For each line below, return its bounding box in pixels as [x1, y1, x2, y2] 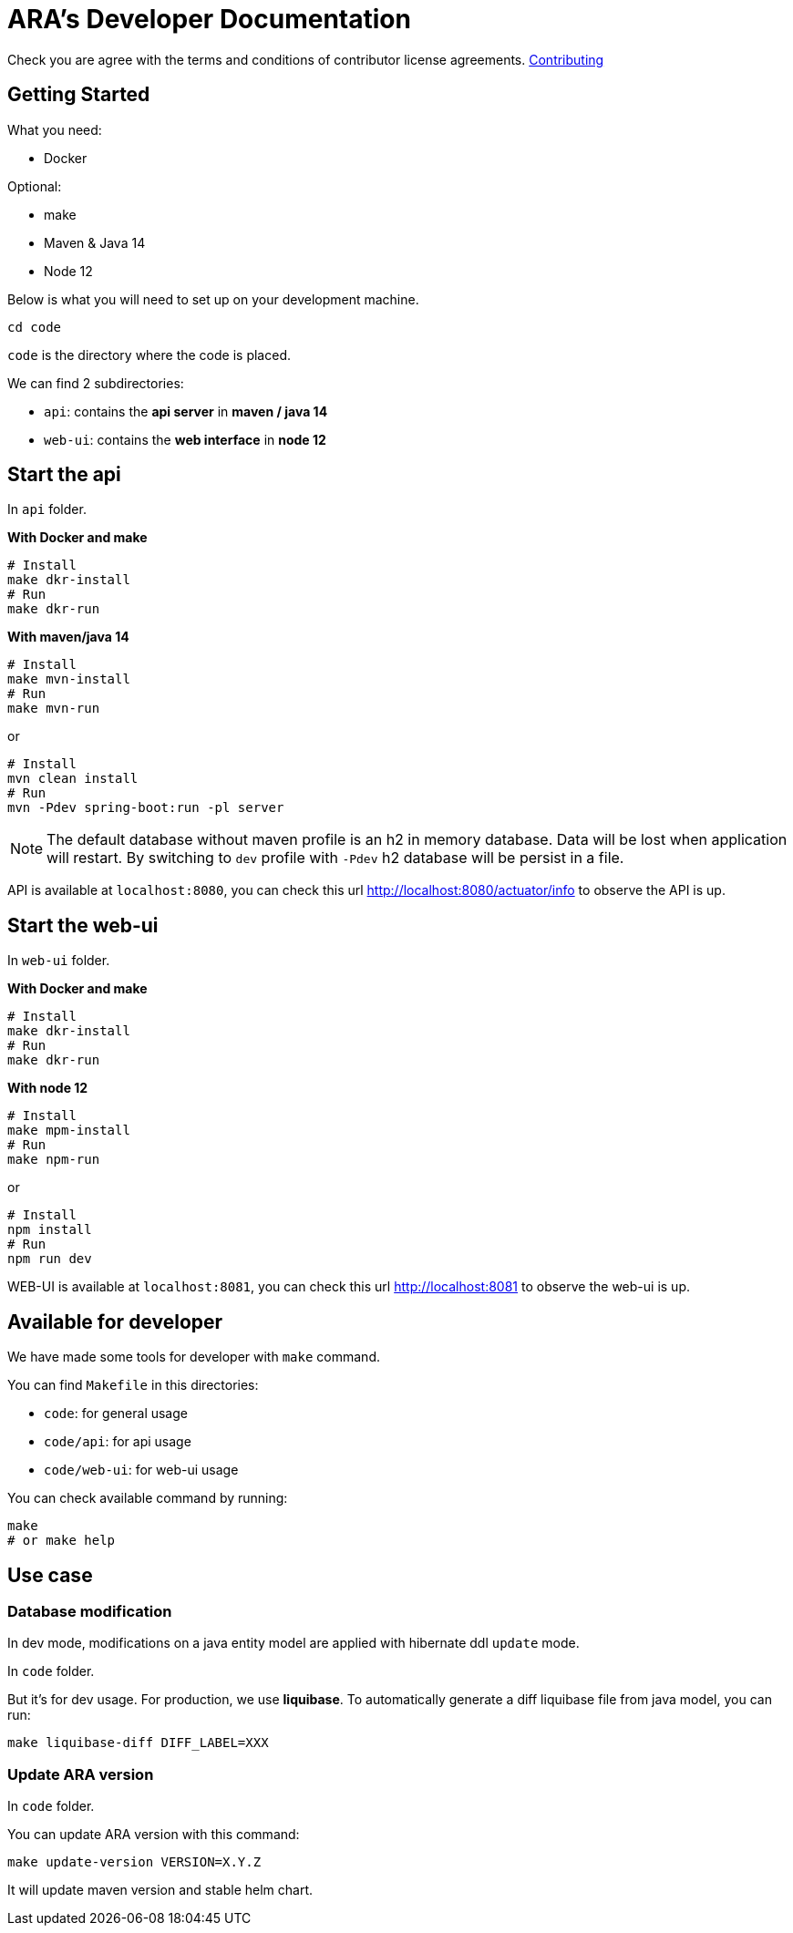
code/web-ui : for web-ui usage [44, 1462, 239, 1478]
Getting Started [7, 83, 150, 107]
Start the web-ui [7, 913, 159, 937]
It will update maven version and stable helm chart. [7, 1882, 314, 1898]
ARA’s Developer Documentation [7, 4, 411, 35]
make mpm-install [7, 1123, 130, 1138]
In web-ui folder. [7, 952, 110, 969]
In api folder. [7, 501, 87, 518]
